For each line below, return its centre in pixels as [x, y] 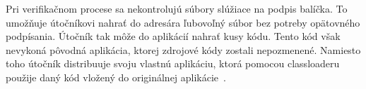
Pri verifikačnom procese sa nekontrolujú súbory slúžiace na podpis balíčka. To [177, 8]
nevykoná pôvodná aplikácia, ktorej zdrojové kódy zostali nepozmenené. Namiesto [183, 49]
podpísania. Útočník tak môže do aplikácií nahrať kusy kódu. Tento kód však [173, 36]
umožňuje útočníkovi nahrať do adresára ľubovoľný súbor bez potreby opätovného [183, 22]
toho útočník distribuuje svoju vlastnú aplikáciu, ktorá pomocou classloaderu [173, 63]
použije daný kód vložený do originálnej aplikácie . [116, 77]
